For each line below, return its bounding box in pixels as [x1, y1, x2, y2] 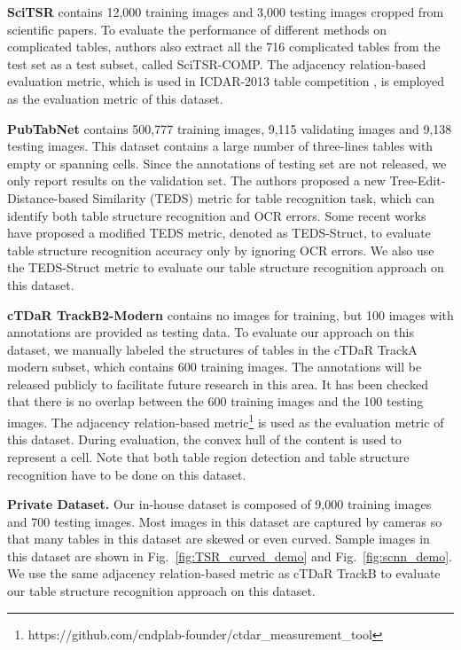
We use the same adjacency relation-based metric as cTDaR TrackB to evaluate [7, 564, 441, 583]
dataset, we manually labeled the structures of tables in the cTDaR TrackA [7, 340, 418, 358]
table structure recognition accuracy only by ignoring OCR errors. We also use [7, 240, 434, 259]
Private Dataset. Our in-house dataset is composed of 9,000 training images [7, 495, 432, 513]
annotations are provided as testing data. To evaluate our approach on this [7, 323, 414, 341]
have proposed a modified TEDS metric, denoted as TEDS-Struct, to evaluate [7, 223, 431, 242]
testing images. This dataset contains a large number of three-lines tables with [7, 137, 434, 155]
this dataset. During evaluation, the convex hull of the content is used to [7, 430, 402, 449]
